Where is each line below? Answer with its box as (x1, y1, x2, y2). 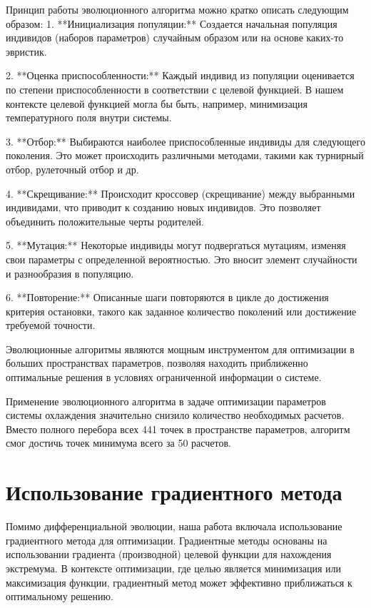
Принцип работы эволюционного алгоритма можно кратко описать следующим (6, 2, 349, 16)
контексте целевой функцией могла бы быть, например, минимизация (6, 96, 308, 111)
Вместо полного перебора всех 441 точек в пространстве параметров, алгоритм (6, 421, 350, 436)
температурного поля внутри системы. (6, 110, 172, 125)
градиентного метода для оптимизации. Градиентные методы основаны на (6, 532, 327, 547)
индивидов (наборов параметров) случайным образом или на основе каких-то (6, 30, 344, 45)
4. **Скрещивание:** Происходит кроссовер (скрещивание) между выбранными (6, 186, 355, 201)
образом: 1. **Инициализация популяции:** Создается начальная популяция (6, 16, 337, 31)
